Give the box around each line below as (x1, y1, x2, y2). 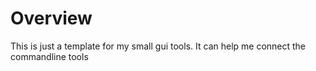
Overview (10, 7, 93, 30)
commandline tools (10, 50, 89, 62)
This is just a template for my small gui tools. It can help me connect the (10, 40, 307, 52)
